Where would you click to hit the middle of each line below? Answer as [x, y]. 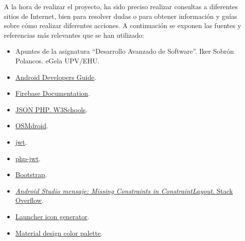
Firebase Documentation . [53, 93]
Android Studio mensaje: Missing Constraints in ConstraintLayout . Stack [124, 190]
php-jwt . [28, 158]
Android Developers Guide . [56, 77]
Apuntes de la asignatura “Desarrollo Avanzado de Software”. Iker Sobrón [125, 51]
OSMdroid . [32, 126]
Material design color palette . [59, 233]
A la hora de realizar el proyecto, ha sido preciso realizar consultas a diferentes [121, 6]
